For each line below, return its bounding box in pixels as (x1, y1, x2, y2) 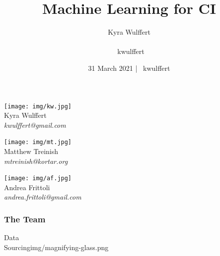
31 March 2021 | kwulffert (88, 62, 170, 73)
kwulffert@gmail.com (4, 119, 66, 130)
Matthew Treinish (4, 146, 59, 156)
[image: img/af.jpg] (4, 175, 72, 182)
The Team (4, 212, 46, 225)
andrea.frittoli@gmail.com (4, 192, 81, 202)
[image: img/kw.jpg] (4, 102, 72, 110)
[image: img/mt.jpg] (4, 139, 72, 146)
